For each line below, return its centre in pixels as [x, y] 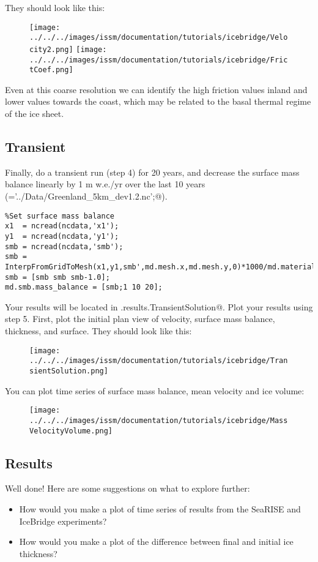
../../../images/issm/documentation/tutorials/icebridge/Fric [159, 60]
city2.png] [51, 49]
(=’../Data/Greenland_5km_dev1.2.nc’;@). [86, 196]
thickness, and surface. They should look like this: [98, 331]
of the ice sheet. [35, 114]
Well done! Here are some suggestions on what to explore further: [128, 488]
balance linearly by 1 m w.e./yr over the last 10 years [105, 184]
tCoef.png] [51, 70]
